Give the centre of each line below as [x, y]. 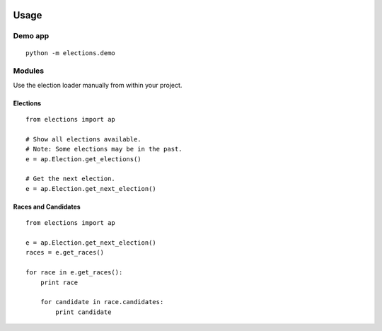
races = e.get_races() [65, 252]
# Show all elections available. [83, 139]
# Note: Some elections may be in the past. [104, 149]
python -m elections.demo [71, 53]
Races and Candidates [47, 207]
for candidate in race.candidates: [102, 302]
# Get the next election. [71, 179]
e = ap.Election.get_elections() [83, 159]
